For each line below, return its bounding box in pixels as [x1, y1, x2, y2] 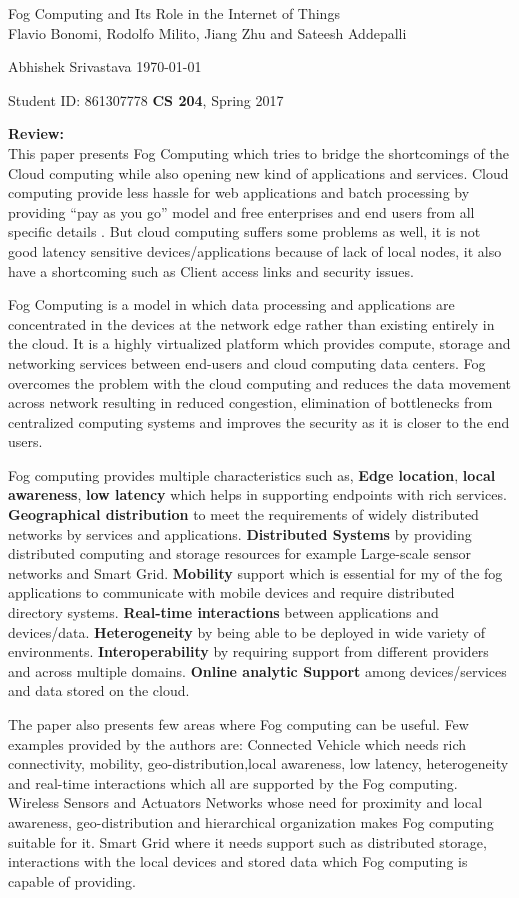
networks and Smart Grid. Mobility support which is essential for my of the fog [8, 562, 503, 583]
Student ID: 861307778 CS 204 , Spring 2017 [8, 89, 284, 110]
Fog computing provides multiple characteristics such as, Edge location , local [8, 464, 496, 485]
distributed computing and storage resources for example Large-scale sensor [8, 543, 471, 564]
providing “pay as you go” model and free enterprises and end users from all [8, 201, 475, 222]
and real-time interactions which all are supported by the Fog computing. [8, 772, 458, 793]
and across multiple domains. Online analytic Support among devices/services [8, 660, 507, 681]
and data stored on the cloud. [8, 680, 190, 701]
